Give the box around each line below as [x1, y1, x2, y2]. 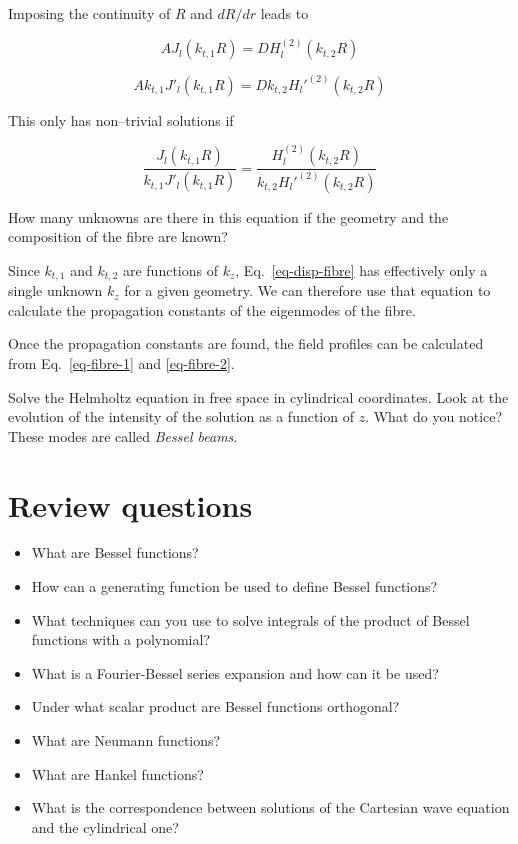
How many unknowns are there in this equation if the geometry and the [8, 206, 449, 227]
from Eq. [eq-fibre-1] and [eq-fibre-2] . [8, 352, 235, 373]
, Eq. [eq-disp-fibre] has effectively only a [235, 259, 488, 280]
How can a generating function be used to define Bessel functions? [31, 576, 438, 597]
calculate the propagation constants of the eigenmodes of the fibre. [8, 299, 416, 320]
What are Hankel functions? [31, 763, 204, 784]
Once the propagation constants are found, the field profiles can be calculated [8, 333, 484, 354]
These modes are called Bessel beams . [8, 425, 238, 446]
